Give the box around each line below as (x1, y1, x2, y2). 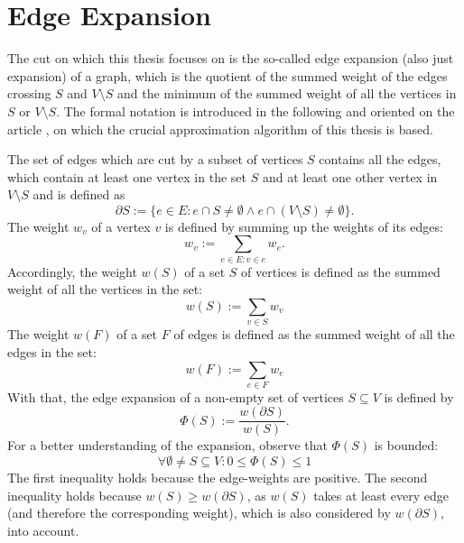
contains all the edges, (319, 150, 441, 169)
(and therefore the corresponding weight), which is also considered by (7, 503, 391, 522)
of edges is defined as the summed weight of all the (173, 325, 455, 344)
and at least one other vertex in (262, 167, 438, 186)
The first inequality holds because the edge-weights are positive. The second (7, 468, 428, 487)
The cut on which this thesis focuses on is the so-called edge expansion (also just (7, 49, 454, 68)
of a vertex (91, 216, 151, 235)
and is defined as (32, 185, 125, 204)
